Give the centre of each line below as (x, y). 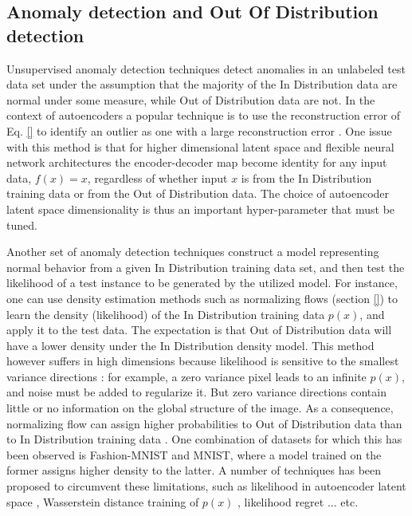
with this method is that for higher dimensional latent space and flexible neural (200, 146)
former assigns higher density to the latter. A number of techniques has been (194, 470)
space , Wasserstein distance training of (103, 501)
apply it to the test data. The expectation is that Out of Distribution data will (199, 330)
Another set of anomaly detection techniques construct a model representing (193, 252)
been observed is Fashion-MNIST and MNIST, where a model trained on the (194, 454)
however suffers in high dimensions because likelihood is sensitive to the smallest (203, 361)
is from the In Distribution (306, 177)
